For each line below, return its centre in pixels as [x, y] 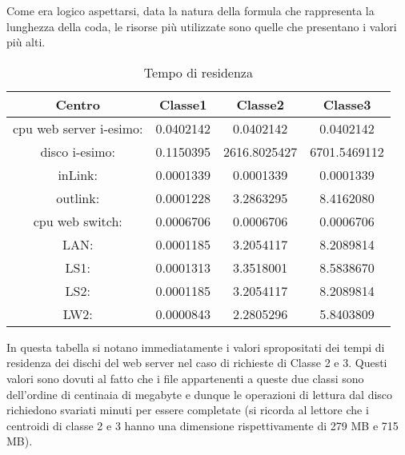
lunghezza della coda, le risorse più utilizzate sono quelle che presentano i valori [202, 26]
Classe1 [183, 104]
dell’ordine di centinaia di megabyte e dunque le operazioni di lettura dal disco [200, 394]
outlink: [78, 198]
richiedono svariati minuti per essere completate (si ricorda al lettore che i [188, 410]
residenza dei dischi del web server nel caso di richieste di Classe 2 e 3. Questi [197, 363]
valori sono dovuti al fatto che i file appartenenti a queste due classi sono [185, 378]
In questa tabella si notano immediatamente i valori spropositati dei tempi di [196, 347]
